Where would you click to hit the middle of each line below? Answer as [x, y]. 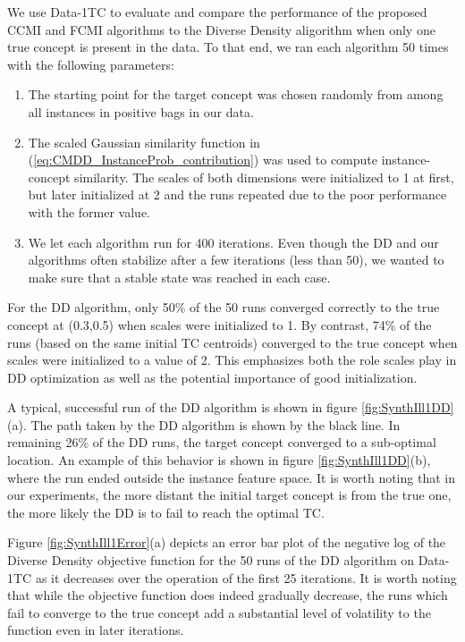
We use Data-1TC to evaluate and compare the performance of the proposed [217, 12]
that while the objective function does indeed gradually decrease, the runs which [228, 595]
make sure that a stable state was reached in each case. [179, 277]
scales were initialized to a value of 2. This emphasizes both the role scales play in [232, 360]
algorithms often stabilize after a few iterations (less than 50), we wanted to [236, 260]
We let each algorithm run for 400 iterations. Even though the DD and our [233, 242]
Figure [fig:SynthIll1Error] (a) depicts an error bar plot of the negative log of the [227, 542]
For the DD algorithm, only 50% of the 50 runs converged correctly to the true [224, 307]
